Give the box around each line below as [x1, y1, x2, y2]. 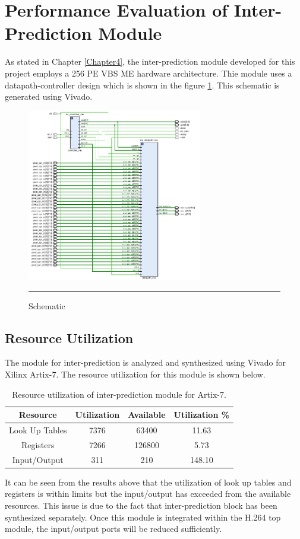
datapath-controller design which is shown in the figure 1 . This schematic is [5, 78, 280, 91]
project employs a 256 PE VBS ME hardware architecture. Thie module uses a [5, 66, 292, 79]
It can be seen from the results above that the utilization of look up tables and [5, 475, 292, 488]
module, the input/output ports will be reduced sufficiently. [5, 522, 222, 535]
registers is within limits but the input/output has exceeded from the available [5, 487, 291, 500]
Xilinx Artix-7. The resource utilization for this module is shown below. [5, 368, 266, 381]
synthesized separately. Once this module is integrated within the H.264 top [5, 511, 281, 523]
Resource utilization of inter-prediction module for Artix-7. [12, 388, 226, 400]
